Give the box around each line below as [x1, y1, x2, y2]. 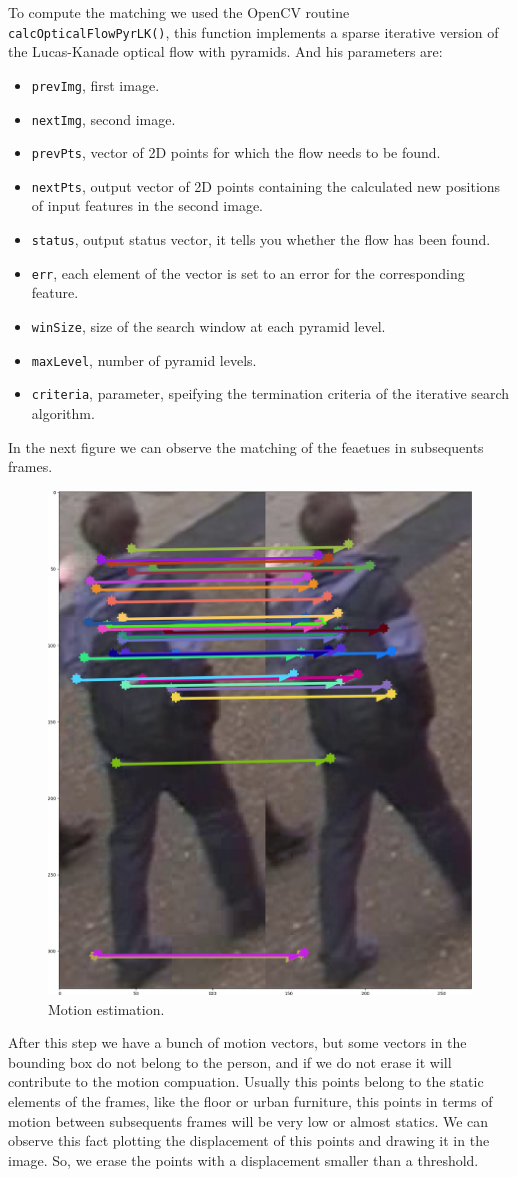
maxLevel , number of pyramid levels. [31, 349, 257, 370]
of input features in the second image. [31, 195, 263, 216]
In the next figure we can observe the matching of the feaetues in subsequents [8, 436, 484, 457]
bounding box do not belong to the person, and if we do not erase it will [8, 1051, 452, 1072]
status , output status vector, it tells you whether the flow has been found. [31, 229, 491, 250]
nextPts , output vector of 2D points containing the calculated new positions [31, 175, 501, 196]
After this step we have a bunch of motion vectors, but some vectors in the [8, 1032, 467, 1053]
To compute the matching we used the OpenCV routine [8, 2, 350, 22]
